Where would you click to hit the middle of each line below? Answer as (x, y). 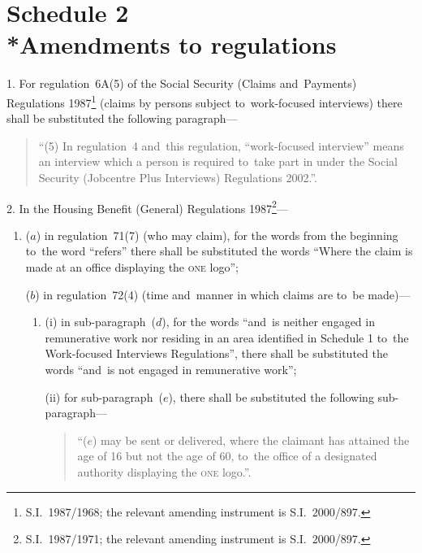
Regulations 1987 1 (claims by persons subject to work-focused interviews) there (205, 101)
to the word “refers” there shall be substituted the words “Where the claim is (219, 251)
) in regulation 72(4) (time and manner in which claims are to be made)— (223, 294)
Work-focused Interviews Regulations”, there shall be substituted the (216, 353)
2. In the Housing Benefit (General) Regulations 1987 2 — (147, 207)
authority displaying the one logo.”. (164, 471)
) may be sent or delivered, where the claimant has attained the (251, 440)
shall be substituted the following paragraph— (122, 118)
